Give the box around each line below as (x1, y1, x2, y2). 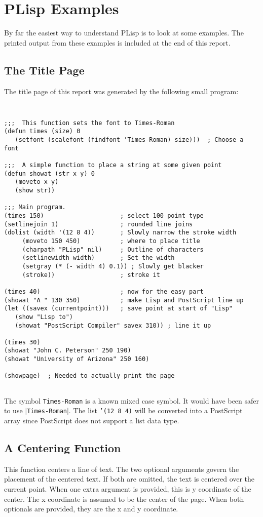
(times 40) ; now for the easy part (4, 288, 204, 295)
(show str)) (15, 187, 55, 194)
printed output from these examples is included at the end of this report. (4, 37, 231, 48)
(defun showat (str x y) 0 (4, 170, 95, 177)
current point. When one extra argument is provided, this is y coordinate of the (4, 484, 251, 494)
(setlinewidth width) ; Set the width (22, 254, 175, 262)
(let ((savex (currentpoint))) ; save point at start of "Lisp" (4, 305, 233, 312)
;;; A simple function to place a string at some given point (4, 162, 222, 169)
